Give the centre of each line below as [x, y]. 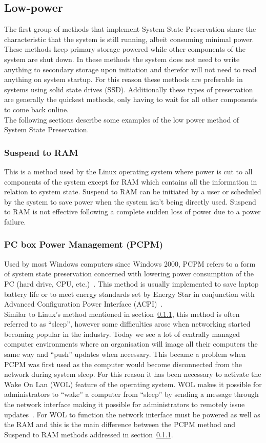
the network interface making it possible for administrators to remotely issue [125, 404]
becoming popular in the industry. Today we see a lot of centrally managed [122, 334]
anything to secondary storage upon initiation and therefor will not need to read [130, 69]
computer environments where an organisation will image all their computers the [131, 344]
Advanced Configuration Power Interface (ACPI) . [84, 304]
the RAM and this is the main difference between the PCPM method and [120, 424]
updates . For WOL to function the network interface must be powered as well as [132, 414]
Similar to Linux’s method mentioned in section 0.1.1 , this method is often [122, 314]
